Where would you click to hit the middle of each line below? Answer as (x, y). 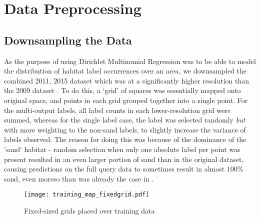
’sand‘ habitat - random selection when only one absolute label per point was (122, 149)
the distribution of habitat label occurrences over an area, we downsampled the (125, 71)
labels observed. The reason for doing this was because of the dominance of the (125, 139)
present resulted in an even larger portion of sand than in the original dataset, (124, 159)
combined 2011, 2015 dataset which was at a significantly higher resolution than (126, 80)
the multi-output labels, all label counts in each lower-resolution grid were (117, 110)
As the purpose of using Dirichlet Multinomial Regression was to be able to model (130, 61)
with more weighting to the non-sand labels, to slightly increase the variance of (125, 129)
